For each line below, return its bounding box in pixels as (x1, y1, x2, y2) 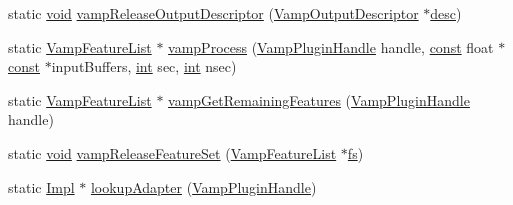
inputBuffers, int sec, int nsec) (51, 56, 237, 77)
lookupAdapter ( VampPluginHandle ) (90, 176, 317, 197)
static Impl (8, 176, 75, 197)
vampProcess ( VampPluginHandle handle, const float (168, 36, 494, 57)
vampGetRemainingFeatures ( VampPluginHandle (168, 89, 470, 110)
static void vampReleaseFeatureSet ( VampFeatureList (8, 142, 337, 163)
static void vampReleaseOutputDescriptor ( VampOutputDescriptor (8, 3, 419, 23)
